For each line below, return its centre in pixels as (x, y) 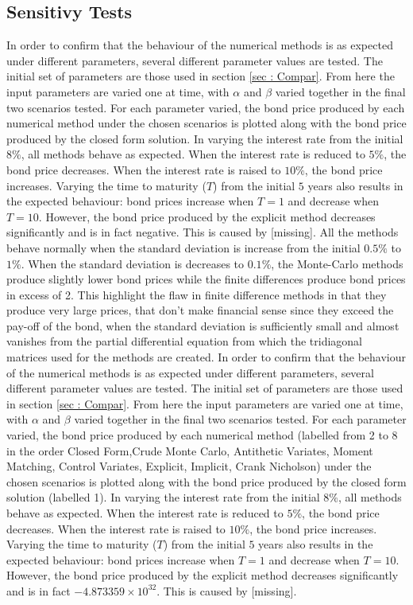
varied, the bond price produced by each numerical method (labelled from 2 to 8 (202, 435)
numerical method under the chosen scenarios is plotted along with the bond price (206, 123)
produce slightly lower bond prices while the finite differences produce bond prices (206, 279)
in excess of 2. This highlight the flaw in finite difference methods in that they (197, 294)
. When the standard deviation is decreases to (133, 263)
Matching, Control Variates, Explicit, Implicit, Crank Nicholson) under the (189, 466)
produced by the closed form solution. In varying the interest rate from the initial (205, 138)
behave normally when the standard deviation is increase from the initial (183, 247)
